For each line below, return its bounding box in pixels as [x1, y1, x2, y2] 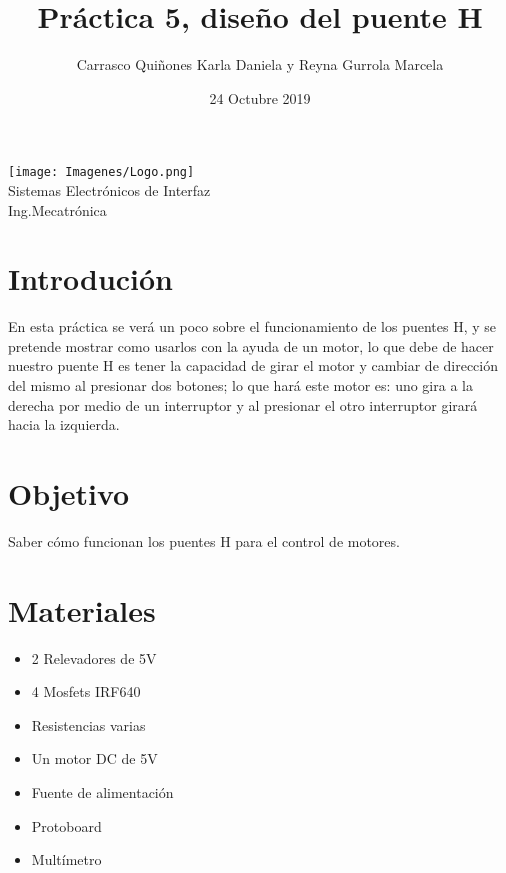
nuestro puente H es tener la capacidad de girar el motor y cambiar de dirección [8, 355, 498, 376]
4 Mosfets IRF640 [31, 681, 141, 702]
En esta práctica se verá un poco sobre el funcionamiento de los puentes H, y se [8, 316, 496, 337]
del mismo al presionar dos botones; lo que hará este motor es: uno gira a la [8, 375, 473, 396]
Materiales [8, 589, 156, 630]
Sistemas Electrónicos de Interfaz [8, 179, 211, 200]
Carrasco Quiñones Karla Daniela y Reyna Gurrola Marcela [76, 54, 444, 75]
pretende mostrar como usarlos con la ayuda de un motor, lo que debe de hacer [8, 335, 494, 356]
